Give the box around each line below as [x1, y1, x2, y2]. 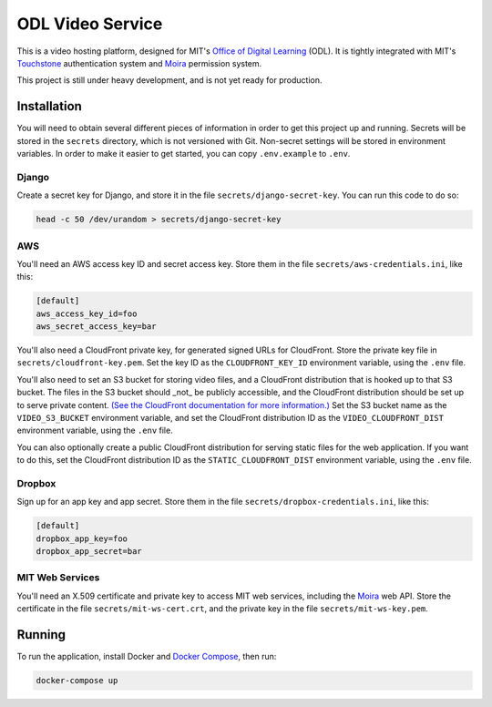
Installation [16, 98, 82, 114]
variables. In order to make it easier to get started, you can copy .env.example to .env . [16, 149, 351, 159]
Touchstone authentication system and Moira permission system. [16, 57, 262, 68]
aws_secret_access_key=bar [36, 322, 157, 332]
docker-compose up [36, 675, 118, 686]
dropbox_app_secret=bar [36, 547, 143, 557]
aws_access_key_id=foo [36, 308, 138, 319]
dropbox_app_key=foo [36, 533, 128, 544]
